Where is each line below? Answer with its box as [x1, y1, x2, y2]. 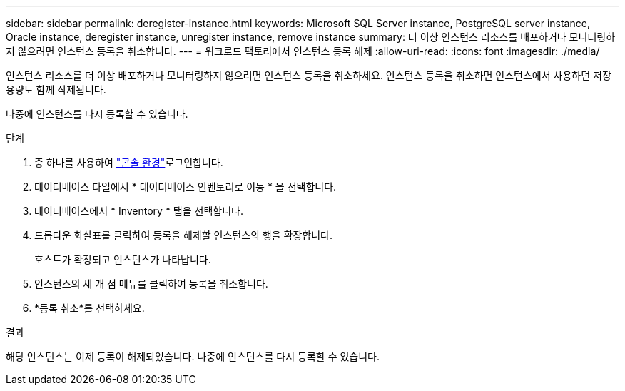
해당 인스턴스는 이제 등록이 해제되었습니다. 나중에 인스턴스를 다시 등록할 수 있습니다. [6, 350, 380, 362]
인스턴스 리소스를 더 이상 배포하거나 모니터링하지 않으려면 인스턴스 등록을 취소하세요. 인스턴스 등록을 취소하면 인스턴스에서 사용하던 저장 [6, 69, 611, 81]
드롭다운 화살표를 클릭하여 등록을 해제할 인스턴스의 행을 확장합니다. [34, 229, 332, 241]
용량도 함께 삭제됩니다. [6, 83, 106, 96]
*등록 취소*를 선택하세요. [34, 302, 145, 314]
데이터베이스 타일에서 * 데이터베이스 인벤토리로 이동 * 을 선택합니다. [34, 181, 337, 193]
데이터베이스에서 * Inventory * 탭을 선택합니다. [34, 205, 243, 217]
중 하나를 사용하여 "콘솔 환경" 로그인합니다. [34, 156, 223, 168]
